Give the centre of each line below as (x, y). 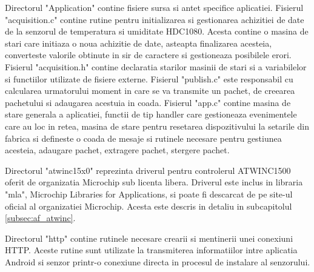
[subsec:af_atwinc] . (40, 218)
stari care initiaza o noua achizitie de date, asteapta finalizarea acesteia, (139, 43)
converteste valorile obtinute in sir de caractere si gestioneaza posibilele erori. (148, 55)
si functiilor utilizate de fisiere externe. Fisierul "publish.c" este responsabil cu (149, 78)
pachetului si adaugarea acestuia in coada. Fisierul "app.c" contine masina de (148, 102)
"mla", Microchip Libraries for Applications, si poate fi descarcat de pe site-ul (149, 194)
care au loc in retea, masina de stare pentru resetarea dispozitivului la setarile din (157, 126)
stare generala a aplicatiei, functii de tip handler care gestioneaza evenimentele (151, 114)
